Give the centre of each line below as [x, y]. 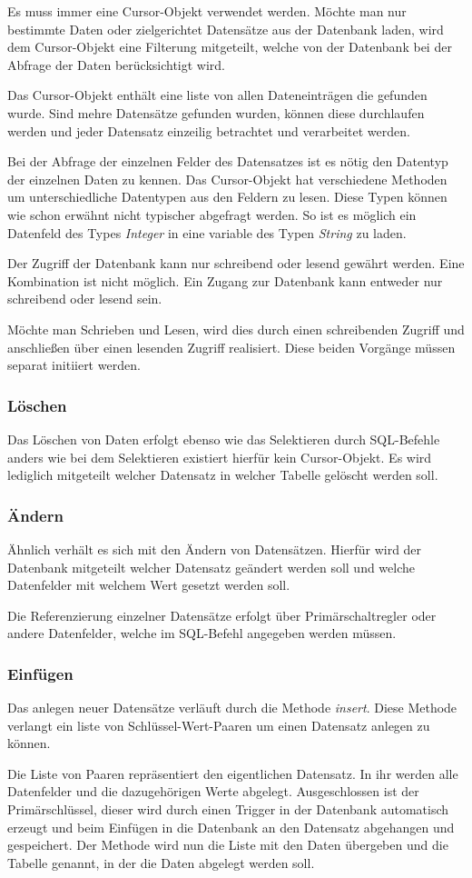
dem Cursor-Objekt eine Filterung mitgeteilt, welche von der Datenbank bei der [230, 47]
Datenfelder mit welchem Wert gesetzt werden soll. [149, 585]
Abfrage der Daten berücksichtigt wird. [117, 64]
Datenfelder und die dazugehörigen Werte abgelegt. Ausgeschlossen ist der [213, 791]
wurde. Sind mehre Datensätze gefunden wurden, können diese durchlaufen [216, 112]
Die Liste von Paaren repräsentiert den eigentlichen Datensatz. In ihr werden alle [233, 773]
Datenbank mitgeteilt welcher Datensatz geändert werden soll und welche [211, 567]
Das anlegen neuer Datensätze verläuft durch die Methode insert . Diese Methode [232, 708]
